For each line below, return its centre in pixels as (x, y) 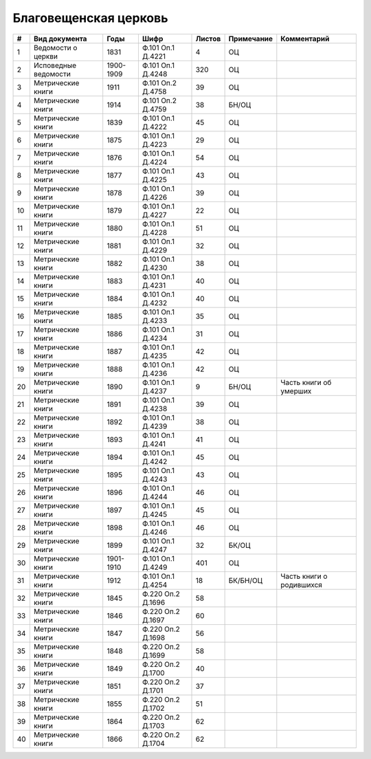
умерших (296, 390)
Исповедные (55, 65)
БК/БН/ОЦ (245, 580)
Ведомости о (55, 47)
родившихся (302, 584)
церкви (46, 56)
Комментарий (305, 38)
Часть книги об (306, 382)
